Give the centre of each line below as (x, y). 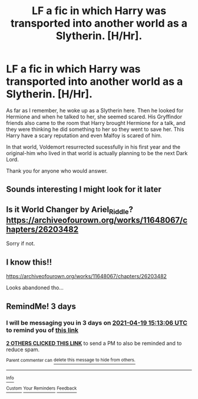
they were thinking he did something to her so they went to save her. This (95, 129)
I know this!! (29, 262)
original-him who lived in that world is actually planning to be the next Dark (97, 153)
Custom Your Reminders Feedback (42, 388)
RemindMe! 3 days (41, 306)
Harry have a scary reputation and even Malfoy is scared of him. (84, 135)
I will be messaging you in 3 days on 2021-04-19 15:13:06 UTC (97, 323)
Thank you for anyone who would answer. (57, 171)
